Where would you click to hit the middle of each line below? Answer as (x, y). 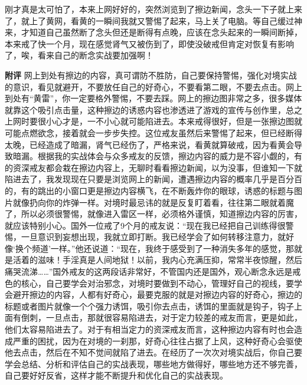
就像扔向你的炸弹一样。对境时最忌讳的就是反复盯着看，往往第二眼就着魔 (153, 202)
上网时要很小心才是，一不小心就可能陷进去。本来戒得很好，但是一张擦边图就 (153, 121)
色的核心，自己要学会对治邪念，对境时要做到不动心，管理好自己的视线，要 (149, 283)
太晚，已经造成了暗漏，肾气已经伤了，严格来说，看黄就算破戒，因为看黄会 (149, 144)
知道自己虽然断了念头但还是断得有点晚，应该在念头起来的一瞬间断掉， (166, 32)
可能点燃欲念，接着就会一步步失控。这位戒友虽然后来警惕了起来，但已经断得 (153, 132)
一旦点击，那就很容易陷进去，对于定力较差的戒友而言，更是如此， (174, 317)
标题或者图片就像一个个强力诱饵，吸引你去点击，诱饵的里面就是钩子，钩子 (149, 306)
